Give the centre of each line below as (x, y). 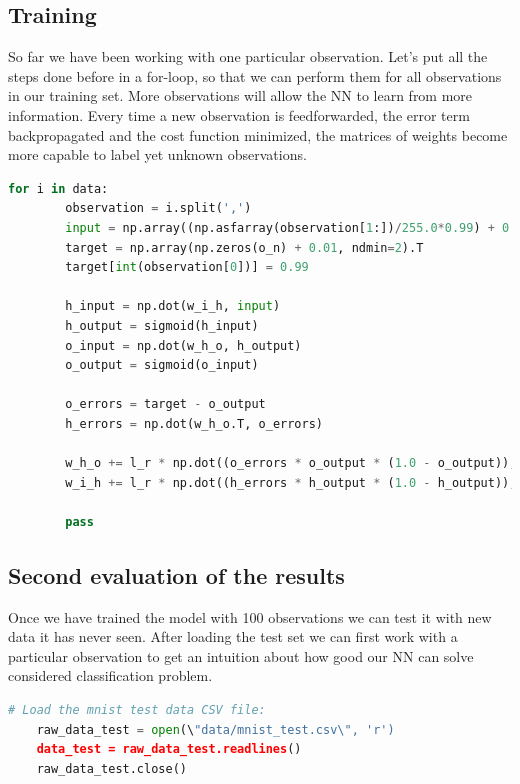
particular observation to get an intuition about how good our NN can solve (241, 655)
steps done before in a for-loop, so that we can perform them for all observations (255, 75)
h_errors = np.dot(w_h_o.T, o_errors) (194, 423)
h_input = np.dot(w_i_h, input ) (173, 306)
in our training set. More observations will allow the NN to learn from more (240, 95)
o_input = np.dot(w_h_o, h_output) (183, 345)
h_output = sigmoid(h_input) (162, 325)
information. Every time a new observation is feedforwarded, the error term (239, 114)
